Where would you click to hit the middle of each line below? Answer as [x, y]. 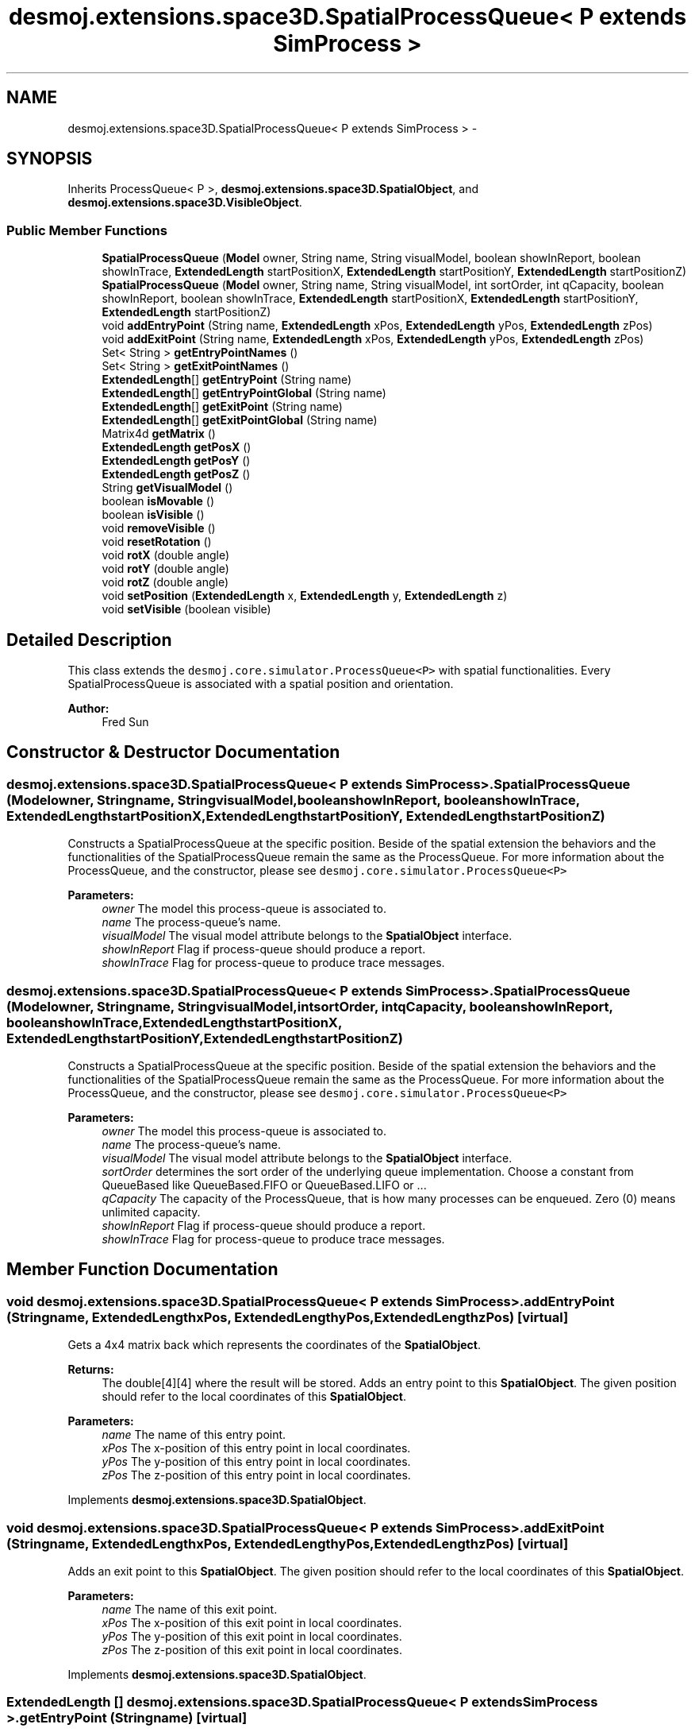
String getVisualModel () [167, 488]
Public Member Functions [87, 230]
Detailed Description [89, 640]
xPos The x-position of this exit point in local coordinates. [252, 1622]
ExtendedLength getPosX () [177, 447]
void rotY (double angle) [165, 569]
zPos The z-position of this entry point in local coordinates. [256, 1475]
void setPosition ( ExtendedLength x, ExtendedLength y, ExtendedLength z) [305, 596]
